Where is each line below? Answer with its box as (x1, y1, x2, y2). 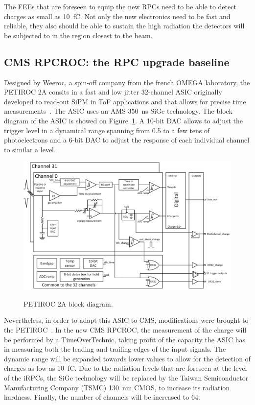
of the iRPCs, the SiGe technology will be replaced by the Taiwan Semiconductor (4, 373, 249, 382)
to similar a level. (4, 144, 56, 154)
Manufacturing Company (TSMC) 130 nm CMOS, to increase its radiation (4, 382, 230, 392)
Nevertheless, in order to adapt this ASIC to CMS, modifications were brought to (4, 315, 249, 325)
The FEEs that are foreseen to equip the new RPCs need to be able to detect (4, 1, 236, 11)
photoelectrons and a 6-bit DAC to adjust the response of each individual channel (4, 135, 250, 145)
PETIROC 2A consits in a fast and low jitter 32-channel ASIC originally (4, 87, 222, 97)
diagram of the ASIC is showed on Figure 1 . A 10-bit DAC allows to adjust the (4, 115, 243, 125)
